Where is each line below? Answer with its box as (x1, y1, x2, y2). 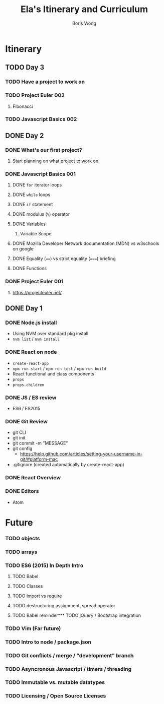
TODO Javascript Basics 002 (5, 116, 77, 123)
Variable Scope (20, 231, 52, 237)
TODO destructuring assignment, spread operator (12, 602, 115, 608)
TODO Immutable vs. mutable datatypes (5, 679, 105, 686)
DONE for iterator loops (12, 182, 62, 188)
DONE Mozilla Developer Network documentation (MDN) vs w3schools (12, 240, 159, 246)
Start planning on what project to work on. (12, 158, 100, 164)
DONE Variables (12, 221, 46, 227)
